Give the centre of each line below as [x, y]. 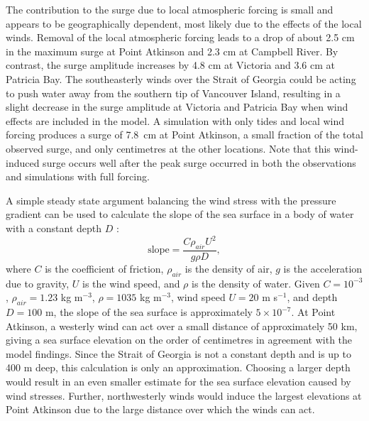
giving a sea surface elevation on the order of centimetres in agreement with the [179, 340]
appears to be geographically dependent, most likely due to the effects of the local [184, 23]
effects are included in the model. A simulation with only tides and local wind [175, 120]
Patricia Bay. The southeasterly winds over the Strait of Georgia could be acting [181, 78]
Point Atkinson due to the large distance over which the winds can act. [160, 409]
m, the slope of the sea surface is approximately [149, 312]
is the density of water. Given [256, 283]
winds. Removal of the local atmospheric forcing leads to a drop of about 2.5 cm [180, 37]
